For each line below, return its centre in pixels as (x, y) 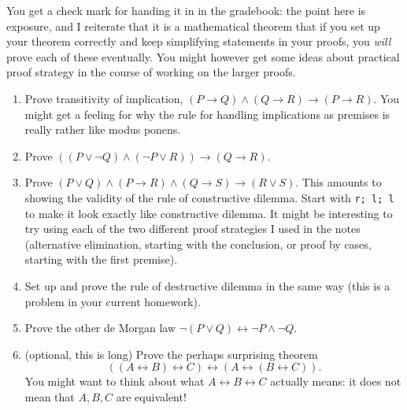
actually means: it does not (336, 381)
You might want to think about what (115, 381)
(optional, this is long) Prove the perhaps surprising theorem (171, 354)
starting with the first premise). (101, 259)
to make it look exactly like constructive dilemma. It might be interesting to (209, 213)
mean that (50, 396)
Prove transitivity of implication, (104, 98)
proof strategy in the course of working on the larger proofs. (151, 72)
